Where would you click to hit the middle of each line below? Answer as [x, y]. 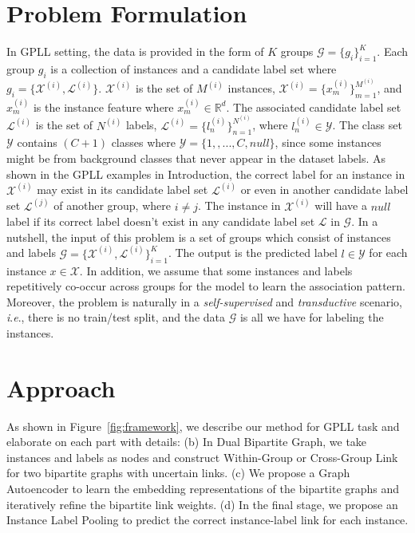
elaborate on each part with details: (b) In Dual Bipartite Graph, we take [187, 442]
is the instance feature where [103, 107]
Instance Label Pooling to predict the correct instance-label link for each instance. [207, 520]
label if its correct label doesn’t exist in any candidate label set [161, 221]
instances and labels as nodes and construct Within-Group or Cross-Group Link [202, 457]
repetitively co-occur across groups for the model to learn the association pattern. [206, 286]
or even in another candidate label [324, 190]
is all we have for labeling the [312, 317]
